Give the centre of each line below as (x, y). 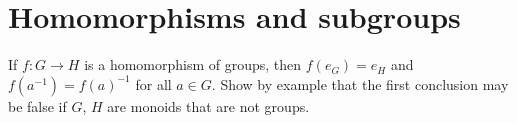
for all (153, 83)
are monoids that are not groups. (208, 105)
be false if (37, 105)
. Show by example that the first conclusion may (360, 83)
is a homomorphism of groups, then (193, 64)
